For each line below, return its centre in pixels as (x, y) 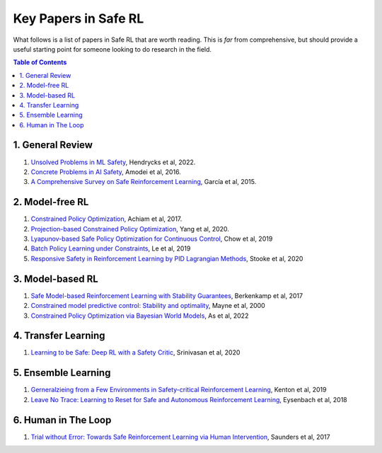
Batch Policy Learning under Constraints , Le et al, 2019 (111, 248)
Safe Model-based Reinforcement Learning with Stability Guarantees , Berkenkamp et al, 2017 (167, 296)
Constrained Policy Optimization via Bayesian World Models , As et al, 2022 (140, 316)
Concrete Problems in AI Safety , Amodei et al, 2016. (106, 172)
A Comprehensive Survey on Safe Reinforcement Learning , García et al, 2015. (144, 182)
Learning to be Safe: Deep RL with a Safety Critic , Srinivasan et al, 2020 (135, 352)
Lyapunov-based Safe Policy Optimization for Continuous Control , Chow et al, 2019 (152, 239)
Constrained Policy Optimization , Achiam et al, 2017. (106, 219)
